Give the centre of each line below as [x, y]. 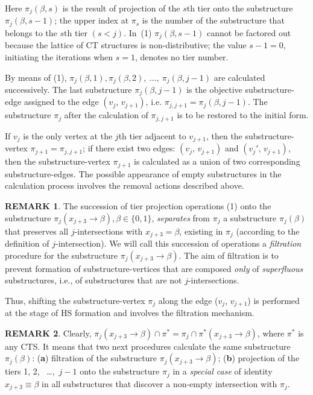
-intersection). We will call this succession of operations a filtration [178, 243]
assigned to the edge [61, 102]
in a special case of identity [223, 371]
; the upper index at [92, 20]
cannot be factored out [249, 32]
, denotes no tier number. [182, 56]
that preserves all [37, 231]
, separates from [181, 217]
